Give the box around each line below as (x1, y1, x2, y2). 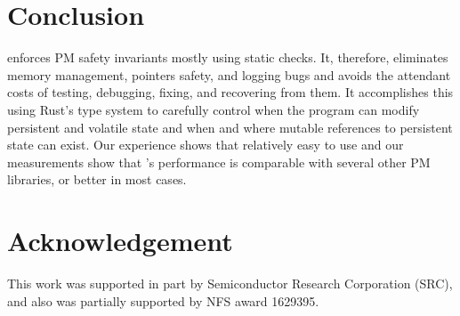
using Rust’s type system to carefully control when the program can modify (7, 100, 420, 118)
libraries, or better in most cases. (7, 170, 187, 189)
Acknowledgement (7, 223, 233, 259)
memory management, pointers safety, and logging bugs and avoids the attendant (7, 65, 451, 84)
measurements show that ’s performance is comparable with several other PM (7, 152, 431, 171)
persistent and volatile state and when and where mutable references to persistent (7, 117, 453, 136)
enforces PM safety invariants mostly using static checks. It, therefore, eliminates (7, 48, 448, 67)
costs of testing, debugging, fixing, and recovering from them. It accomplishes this (7, 83, 454, 101)
